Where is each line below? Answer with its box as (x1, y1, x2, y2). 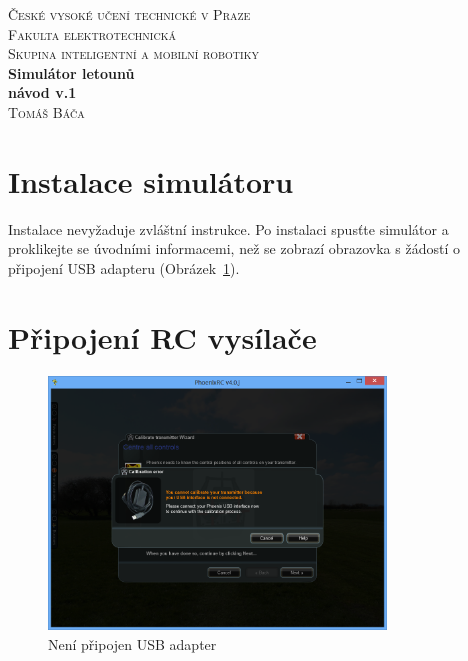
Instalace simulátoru (8, 160, 294, 201)
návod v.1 (8, 82, 77, 103)
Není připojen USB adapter (48, 633, 217, 654)
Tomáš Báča (8, 101, 85, 122)
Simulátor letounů (8, 62, 135, 83)
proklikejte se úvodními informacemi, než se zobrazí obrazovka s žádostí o (8, 238, 460, 259)
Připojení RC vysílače (8, 316, 317, 357)
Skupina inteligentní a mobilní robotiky (8, 43, 259, 64)
